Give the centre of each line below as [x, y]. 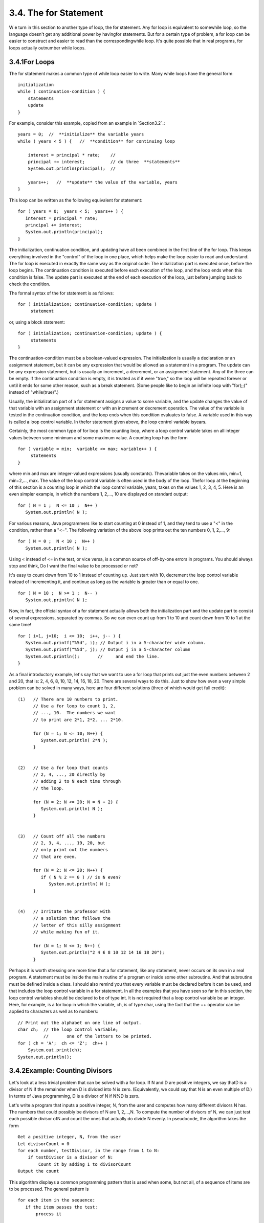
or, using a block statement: [37, 322]
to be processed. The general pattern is [49, 1189]
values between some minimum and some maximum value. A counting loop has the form [98, 437]
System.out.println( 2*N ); [75, 740]
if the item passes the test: [61, 1207]
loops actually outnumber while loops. [47, 48]
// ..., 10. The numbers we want [74, 713]
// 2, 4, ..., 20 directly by [69, 775]
